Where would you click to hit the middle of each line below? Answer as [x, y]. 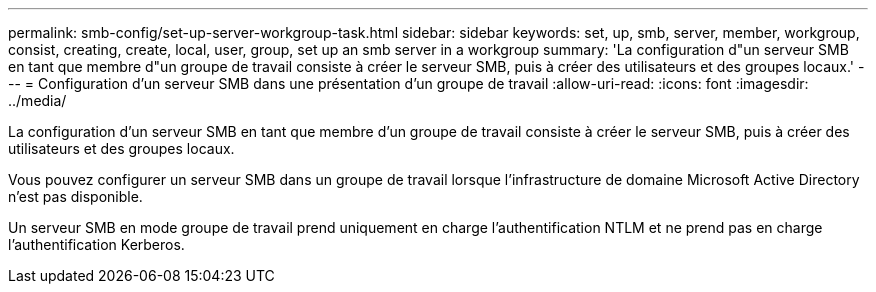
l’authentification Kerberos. [96, 244]
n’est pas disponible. [75, 196]
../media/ [37, 100]
